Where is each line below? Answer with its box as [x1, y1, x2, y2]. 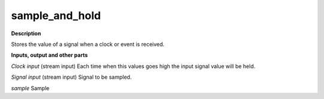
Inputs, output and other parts [11, 51, 88, 59]
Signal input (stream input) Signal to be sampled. [11, 73, 132, 81]
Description [11, 30, 41, 37]
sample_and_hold [11, 9, 101, 22]
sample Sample [11, 84, 50, 92]
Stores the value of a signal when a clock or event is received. [11, 41, 165, 48]
